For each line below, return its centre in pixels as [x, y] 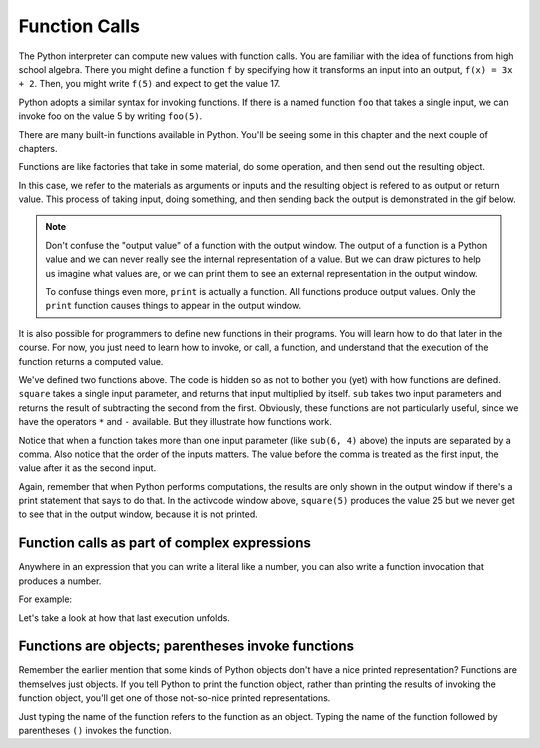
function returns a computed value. [91, 361]
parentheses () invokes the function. [95, 731]
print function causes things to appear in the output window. [173, 306]
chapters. [38, 148]
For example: [45, 599]
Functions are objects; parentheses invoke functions [186, 646]
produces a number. [60, 581]
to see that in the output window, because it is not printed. [138, 514]
